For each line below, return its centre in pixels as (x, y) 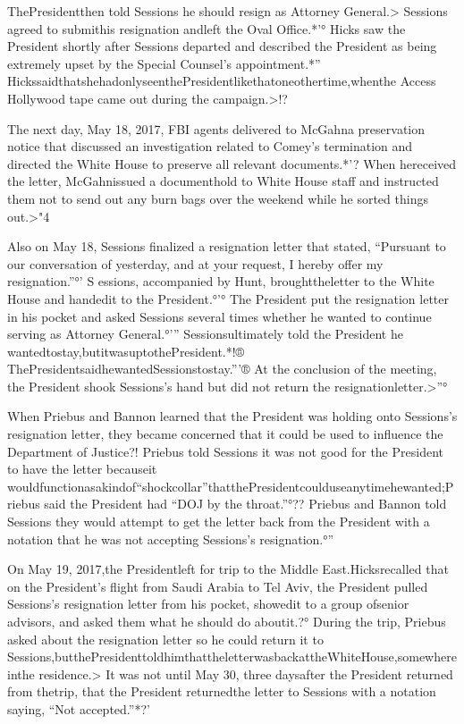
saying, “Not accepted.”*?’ (79, 708)
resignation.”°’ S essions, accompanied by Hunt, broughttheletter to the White (221, 281)
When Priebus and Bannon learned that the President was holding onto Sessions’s (232, 416)
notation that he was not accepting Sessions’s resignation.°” (171, 539)
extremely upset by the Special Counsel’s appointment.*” (164, 63)
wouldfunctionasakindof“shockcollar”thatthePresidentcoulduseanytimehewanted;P (231, 486)
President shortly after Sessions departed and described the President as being (222, 46)
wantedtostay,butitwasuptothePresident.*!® (126, 351)
